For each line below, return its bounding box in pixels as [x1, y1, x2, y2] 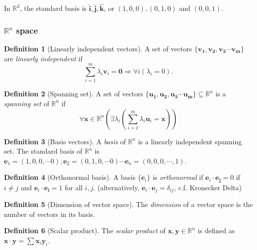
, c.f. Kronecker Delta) [174, 182, 242, 192]
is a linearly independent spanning [138, 136, 242, 146]
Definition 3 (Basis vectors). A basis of [4, 136, 126, 146]
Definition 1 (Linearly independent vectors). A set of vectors [4, 43, 192, 54]
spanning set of [4, 98, 49, 108]
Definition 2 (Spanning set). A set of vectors [4, 88, 143, 99]
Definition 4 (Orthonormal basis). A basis [4, 172, 136, 182]
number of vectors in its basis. [4, 208, 95, 219]
